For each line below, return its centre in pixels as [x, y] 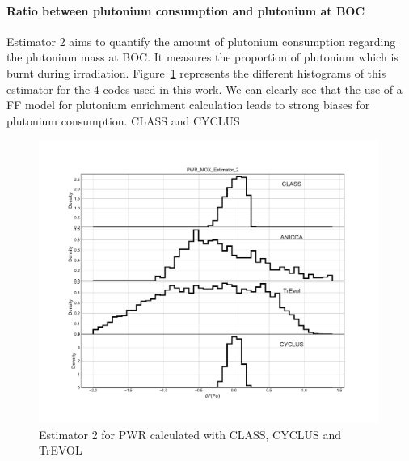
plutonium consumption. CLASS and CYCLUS [123, 120]
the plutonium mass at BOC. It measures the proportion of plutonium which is [202, 57]
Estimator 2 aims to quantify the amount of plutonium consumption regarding [201, 41]
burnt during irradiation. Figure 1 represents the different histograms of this [196, 72]
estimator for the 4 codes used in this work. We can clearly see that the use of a [204, 89]
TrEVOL [61, 450]
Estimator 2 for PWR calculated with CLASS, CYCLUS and [190, 434]
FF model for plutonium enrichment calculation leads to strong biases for [188, 105]
